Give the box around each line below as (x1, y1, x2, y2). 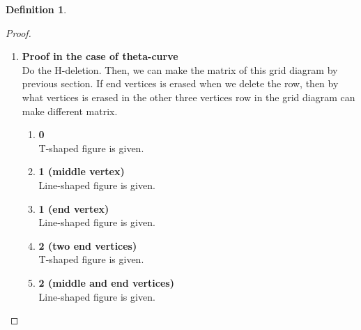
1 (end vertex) (38, 201, 109, 216)
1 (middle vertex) (38, 164, 125, 179)
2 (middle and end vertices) (38, 275, 174, 290)
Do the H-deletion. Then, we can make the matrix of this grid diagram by (22, 62, 338, 77)
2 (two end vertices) (38, 238, 137, 253)
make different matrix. (22, 103, 118, 118)
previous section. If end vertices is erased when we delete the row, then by (22, 76, 339, 91)
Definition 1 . (6, 2, 67, 16)
